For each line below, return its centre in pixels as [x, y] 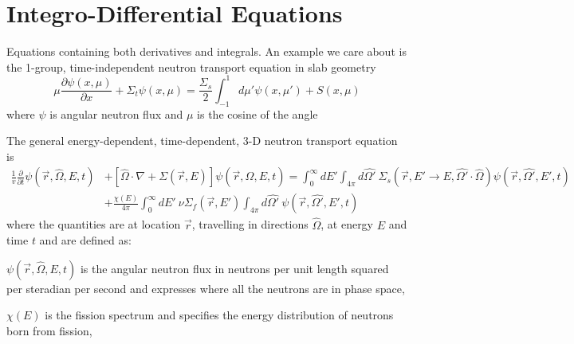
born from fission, [49, 331]
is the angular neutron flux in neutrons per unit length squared [234, 268]
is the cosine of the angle [258, 113]
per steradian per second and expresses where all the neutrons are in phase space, [206, 288]
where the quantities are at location [94, 224]
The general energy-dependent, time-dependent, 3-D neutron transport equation [202, 141]
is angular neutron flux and [116, 113]
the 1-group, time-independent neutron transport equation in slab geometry [191, 66]
